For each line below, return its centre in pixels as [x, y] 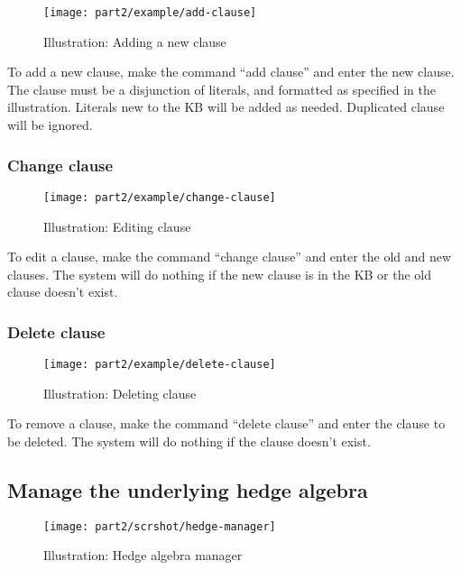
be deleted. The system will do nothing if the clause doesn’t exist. [189, 441]
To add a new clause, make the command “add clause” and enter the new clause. [231, 72]
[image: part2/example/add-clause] [150, 13]
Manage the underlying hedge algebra [188, 489]
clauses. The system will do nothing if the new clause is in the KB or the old [220, 274]
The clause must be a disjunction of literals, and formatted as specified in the [221, 89]
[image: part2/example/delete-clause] [160, 365]
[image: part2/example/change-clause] [160, 197]
